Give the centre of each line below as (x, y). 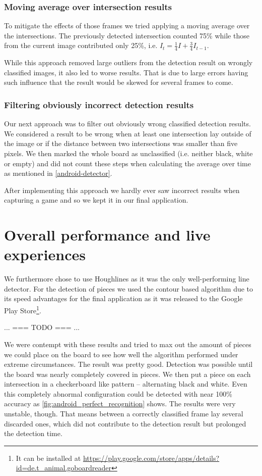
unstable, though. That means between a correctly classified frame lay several (124, 414)
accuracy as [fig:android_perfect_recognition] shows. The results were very (120, 403)
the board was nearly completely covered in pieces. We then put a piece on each (127, 374)
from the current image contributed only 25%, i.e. (81, 45)
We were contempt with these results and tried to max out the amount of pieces (128, 344)
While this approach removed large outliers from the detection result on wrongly (128, 62)
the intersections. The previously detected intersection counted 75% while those (127, 35)
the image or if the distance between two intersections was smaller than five (121, 143)
